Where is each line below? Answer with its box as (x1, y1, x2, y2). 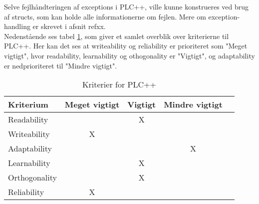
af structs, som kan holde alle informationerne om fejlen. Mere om (4, 11, 206, 21)
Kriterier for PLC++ (82, 78, 156, 90)
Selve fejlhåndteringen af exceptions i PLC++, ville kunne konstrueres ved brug (4, 1, 249, 11)
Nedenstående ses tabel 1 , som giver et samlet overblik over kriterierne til (4, 30, 229, 41)
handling (4, 21, 30, 31)
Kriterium (8, 98, 48, 110)
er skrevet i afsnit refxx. (32, 21, 106, 31)
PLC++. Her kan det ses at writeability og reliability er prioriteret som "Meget (4, 40, 248, 51)
